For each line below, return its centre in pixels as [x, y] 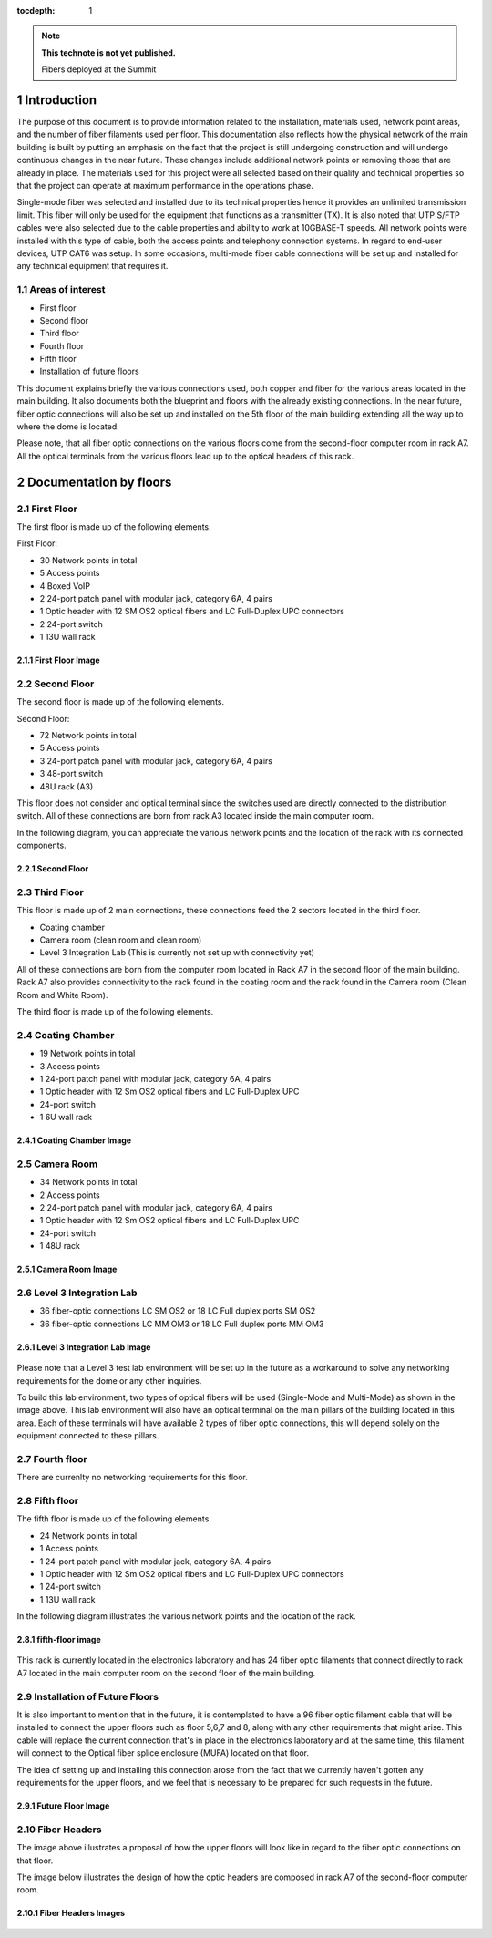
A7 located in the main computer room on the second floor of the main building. [166, 1673]
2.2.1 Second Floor [53, 869]
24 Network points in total [88, 1535]
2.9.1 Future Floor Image [63, 1806]
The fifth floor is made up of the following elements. [114, 1519]
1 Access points [69, 1549]
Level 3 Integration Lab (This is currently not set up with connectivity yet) [177, 953]
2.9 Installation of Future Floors [88, 1696]
